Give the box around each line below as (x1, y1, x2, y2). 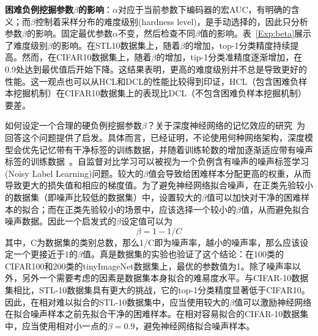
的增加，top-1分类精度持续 (185, 38, 290, 51)
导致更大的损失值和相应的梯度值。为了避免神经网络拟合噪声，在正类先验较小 (5, 179, 313, 191)
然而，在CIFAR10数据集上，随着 (21, 51, 152, 63)
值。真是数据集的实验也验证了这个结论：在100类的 (82, 248, 284, 260)
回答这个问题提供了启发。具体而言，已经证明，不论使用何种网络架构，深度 (5, 130, 305, 143)
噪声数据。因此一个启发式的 (5, 215, 116, 227)
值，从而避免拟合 (240, 202, 309, 215)
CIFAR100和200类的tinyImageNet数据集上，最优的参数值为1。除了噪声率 (5, 259, 292, 272)
